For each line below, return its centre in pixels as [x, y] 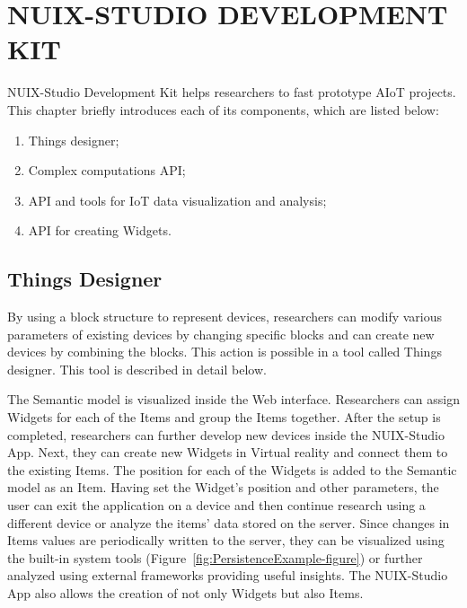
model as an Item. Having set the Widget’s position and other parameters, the [223, 487]
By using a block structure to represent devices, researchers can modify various [225, 317]
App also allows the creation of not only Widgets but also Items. [185, 592]
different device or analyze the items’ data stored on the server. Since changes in [229, 522]
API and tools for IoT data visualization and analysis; [177, 200]
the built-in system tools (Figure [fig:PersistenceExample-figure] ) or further [215, 557]
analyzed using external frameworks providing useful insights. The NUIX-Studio [228, 575]
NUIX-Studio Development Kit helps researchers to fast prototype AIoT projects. [232, 92]
